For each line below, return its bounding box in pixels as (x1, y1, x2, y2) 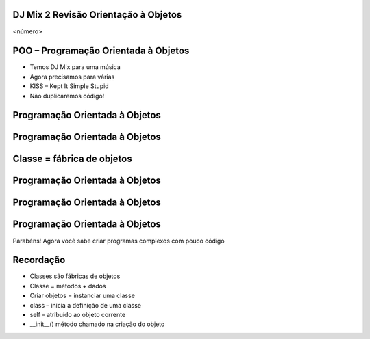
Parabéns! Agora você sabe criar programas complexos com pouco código (12, 236, 225, 245)
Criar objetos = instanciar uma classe (29, 291, 135, 300)
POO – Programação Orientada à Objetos (12, 45, 190, 57)
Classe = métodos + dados (29, 282, 106, 290)
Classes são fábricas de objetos (29, 272, 121, 280)
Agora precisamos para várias (29, 72, 115, 81)
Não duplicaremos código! (29, 92, 105, 100)
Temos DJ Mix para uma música (29, 63, 121, 71)
